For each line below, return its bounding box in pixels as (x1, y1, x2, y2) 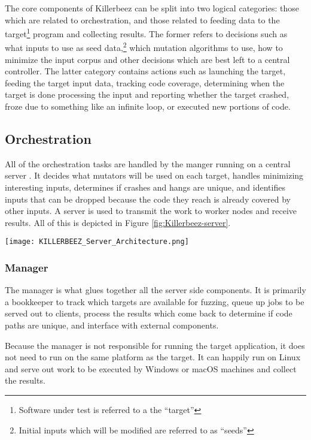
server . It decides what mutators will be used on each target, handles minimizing (5, 169, 304, 182)
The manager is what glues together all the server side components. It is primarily (5, 284, 306, 296)
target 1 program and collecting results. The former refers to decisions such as (5, 26, 288, 40)
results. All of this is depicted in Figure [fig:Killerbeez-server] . (5, 216, 231, 228)
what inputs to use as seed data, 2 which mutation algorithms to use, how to (5, 40, 283, 54)
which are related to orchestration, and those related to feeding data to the (5, 13, 280, 26)
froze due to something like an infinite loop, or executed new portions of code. (5, 100, 291, 113)
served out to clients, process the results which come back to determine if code (5, 307, 292, 320)
